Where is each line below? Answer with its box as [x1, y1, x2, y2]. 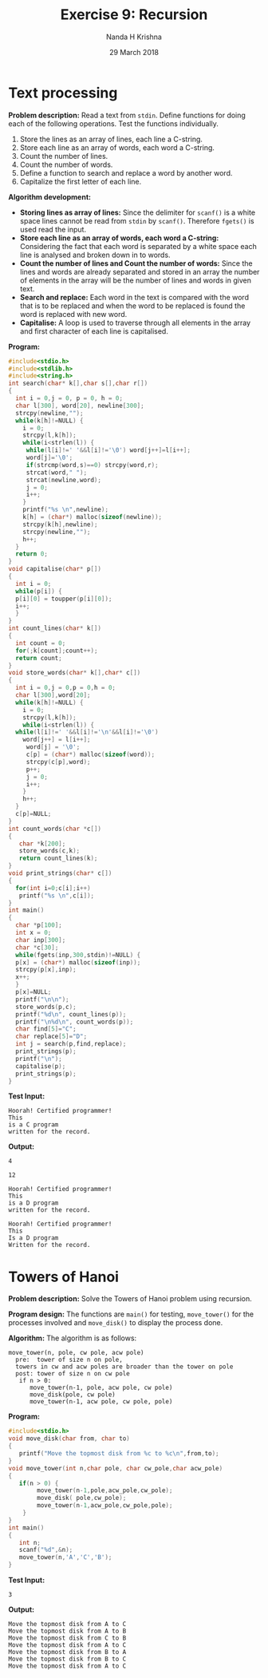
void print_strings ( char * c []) [8, 869, 112, 877]
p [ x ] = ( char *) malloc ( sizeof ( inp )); [15, 958, 141, 967]
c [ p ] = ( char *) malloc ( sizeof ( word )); [26, 750, 156, 759]
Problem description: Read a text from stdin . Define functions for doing [8, 110, 246, 120]
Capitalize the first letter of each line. [19, 176, 142, 186]
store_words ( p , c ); [15, 1003, 77, 1011]
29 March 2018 [108, 47, 160, 57]
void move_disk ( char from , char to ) [8, 1435, 130, 1443]
